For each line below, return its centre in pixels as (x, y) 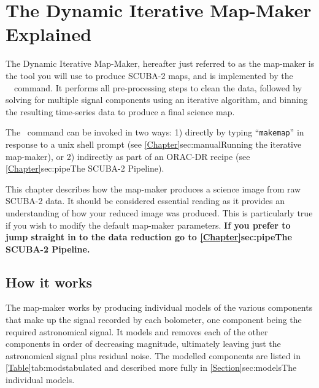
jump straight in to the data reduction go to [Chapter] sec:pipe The (149, 237)
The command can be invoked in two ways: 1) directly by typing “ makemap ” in (155, 132)
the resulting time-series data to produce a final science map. (120, 111)
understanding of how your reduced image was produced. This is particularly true (159, 212)
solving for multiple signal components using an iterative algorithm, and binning (157, 100)
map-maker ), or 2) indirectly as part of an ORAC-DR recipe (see (128, 156)
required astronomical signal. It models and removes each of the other (137, 331)
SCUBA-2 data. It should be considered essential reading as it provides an (145, 201)
